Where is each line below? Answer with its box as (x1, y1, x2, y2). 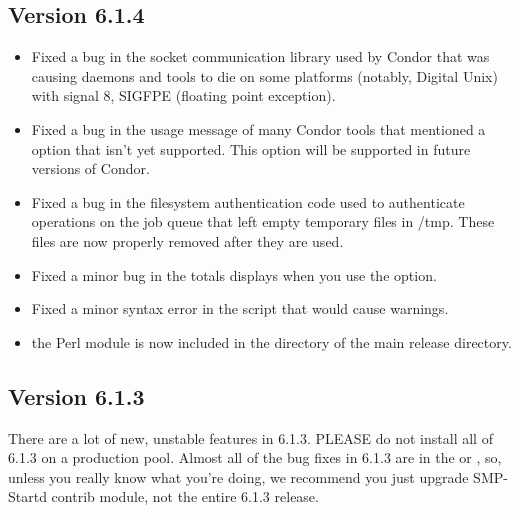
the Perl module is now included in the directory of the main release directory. (31, 331, 512, 352)
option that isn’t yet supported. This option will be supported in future (31, 138, 471, 159)
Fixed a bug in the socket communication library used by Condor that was (31, 46, 490, 67)
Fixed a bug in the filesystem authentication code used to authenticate (31, 191, 465, 212)
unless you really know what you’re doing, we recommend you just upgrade (8, 466, 469, 487)
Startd (8, 486, 47, 507)
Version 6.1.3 (8, 380, 145, 411)
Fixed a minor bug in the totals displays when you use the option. (31, 264, 437, 285)
